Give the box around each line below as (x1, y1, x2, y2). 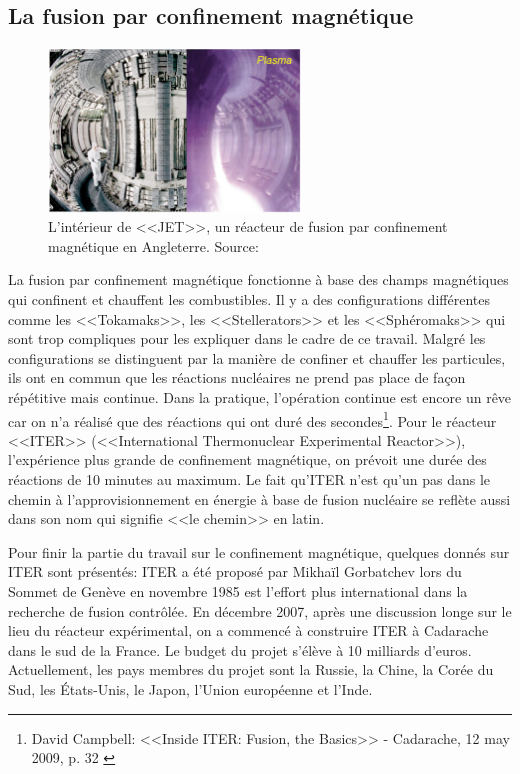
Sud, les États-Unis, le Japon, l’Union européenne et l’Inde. (8, 678, 373, 699)
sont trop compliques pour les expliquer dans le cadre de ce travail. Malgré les (8, 328, 486, 349)
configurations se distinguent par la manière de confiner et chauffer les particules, (8, 347, 506, 368)
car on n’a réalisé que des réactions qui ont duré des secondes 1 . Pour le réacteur (8, 407, 497, 431)
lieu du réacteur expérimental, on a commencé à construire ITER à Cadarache (8, 620, 489, 641)
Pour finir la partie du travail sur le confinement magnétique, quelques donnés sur (8, 541, 510, 562)
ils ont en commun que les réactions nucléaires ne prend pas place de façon (8, 367, 466, 388)
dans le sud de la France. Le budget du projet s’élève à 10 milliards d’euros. (8, 639, 472, 660)
